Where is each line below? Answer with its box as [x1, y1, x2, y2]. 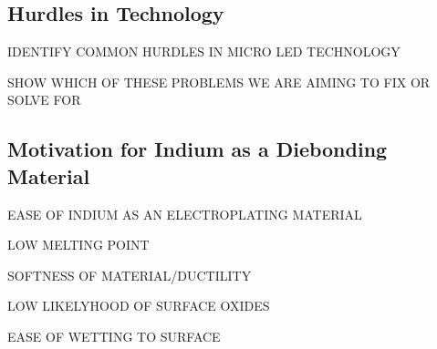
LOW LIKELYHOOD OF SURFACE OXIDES [7, 296, 270, 315]
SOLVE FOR [7, 90, 81, 109]
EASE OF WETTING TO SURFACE [7, 326, 221, 345]
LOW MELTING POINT [7, 235, 150, 254]
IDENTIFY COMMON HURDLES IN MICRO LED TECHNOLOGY [7, 42, 401, 61]
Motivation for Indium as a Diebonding [7, 135, 388, 163]
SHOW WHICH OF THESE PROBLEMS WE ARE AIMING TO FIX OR [7, 72, 431, 91]
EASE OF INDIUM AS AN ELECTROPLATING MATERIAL [7, 204, 362, 223]
